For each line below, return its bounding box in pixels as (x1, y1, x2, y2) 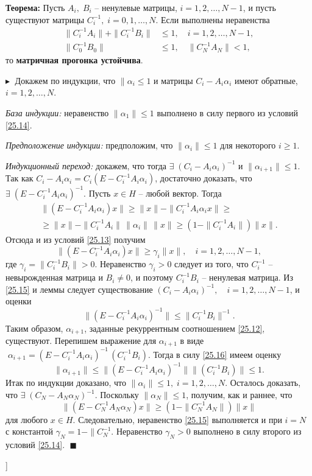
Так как (5, 172, 34, 184)
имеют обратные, (235, 74, 298, 86)
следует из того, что (174, 257, 249, 270)
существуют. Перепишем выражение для (5, 334, 157, 346)
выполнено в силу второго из (193, 425, 302, 438)
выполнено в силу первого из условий (157, 107, 298, 119)
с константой (5, 425, 54, 438)
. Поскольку (94, 388, 139, 401)
